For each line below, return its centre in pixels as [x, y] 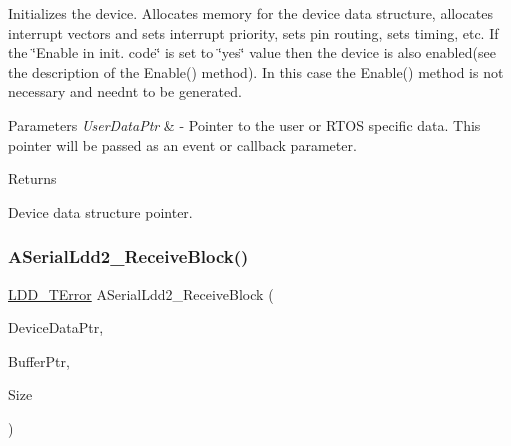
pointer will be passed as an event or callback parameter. [182, 144]
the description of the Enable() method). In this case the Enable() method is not [256, 71]
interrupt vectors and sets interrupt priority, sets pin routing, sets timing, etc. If [253, 32]
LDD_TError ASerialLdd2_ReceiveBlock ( [141, 293]
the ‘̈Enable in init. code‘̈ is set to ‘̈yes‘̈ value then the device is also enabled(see [252, 52]
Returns [32, 178]
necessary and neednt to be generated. [125, 91]
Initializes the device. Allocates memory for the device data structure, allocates [250, 13]
